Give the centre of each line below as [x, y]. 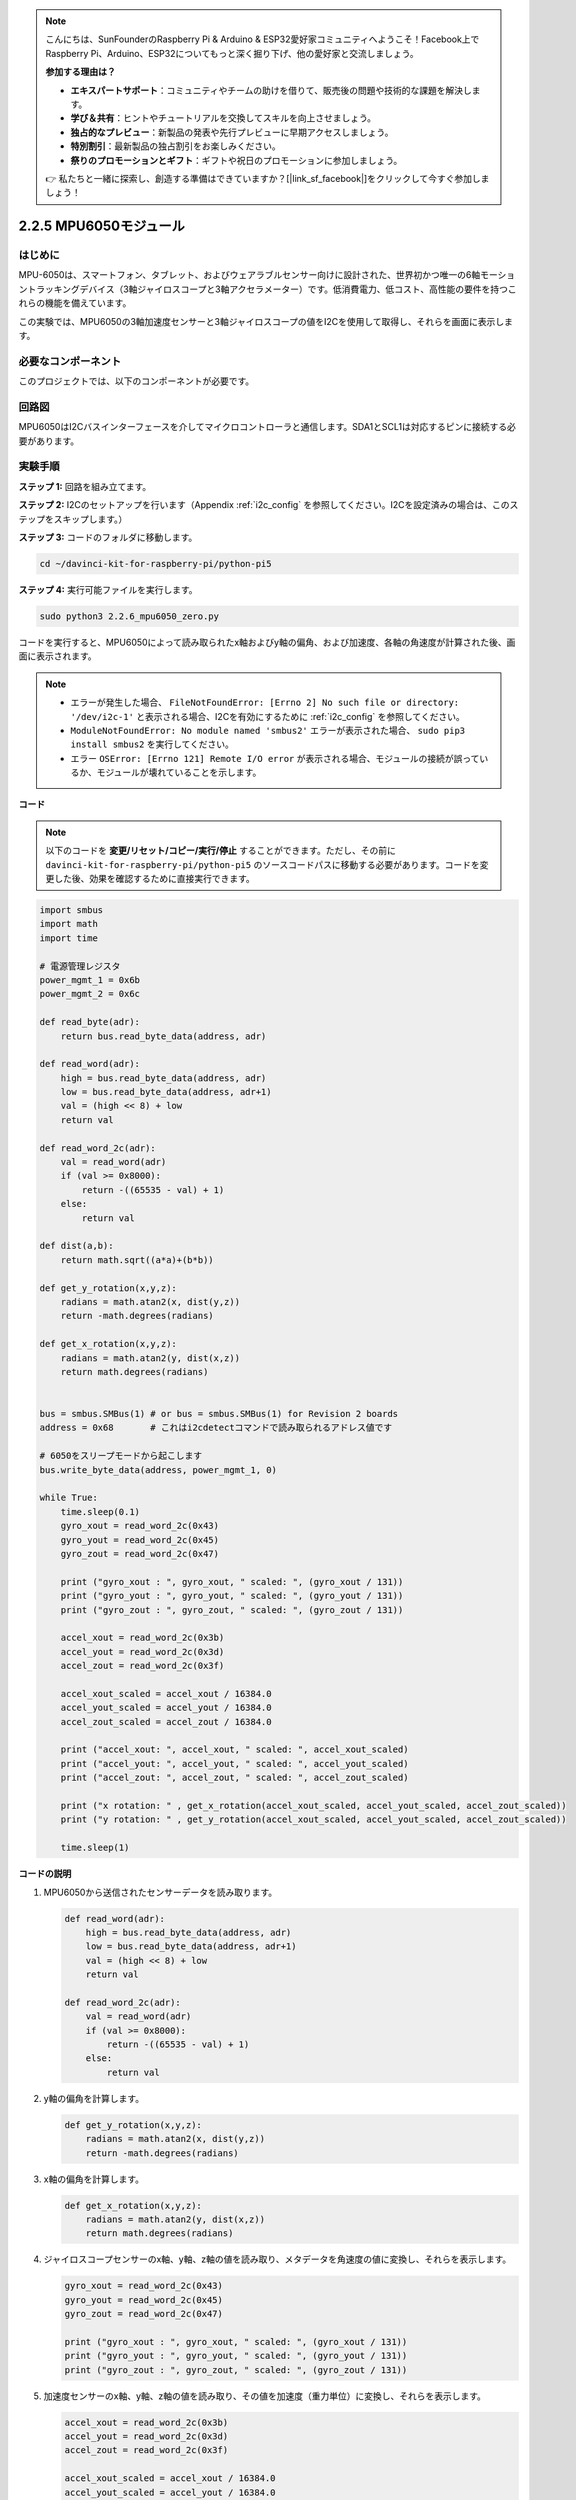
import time [69, 938]
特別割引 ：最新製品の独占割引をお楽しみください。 [175, 146]
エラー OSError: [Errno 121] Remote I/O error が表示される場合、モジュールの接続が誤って [275, 758]
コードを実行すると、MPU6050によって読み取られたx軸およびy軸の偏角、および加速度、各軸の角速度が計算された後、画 [267, 642]
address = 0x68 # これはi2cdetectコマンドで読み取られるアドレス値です [216, 1428]
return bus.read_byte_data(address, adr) [163, 1036]
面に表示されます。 [57, 656]
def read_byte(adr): [89, 1022]
